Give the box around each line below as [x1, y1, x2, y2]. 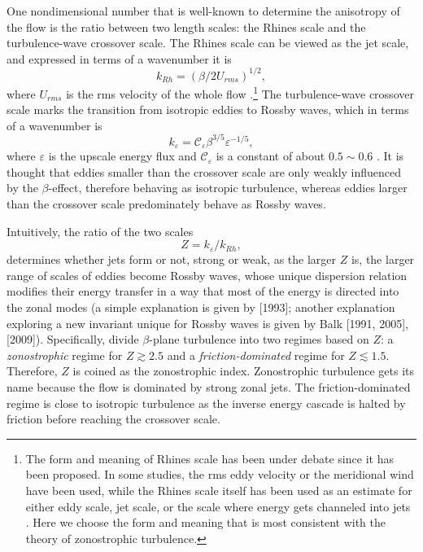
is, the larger [351, 251, 415, 268]
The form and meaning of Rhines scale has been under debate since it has [25, 449, 394, 467]
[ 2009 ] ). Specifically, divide [7, 331, 139, 348]
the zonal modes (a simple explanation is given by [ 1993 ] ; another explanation [7, 299, 395, 316]
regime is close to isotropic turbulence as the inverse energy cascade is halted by [7, 394, 406, 411]
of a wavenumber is [7, 116, 102, 134]
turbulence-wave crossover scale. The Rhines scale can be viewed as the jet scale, [7, 34, 409, 51]
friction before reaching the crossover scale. [7, 410, 220, 427]
